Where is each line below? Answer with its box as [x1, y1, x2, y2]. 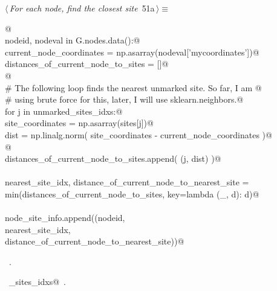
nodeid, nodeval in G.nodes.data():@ [5, 34, 140, 46]
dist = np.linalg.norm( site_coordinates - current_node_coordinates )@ [5, 128, 272, 141]
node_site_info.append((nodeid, [5, 211, 125, 224]
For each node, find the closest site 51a [9, 2, 155, 14]
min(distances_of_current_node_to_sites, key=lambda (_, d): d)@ [5, 187, 259, 200]
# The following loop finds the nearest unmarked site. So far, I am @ [5, 81, 262, 94]
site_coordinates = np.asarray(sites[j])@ [5, 117, 154, 129]
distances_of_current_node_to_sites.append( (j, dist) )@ [5, 152, 221, 165]
